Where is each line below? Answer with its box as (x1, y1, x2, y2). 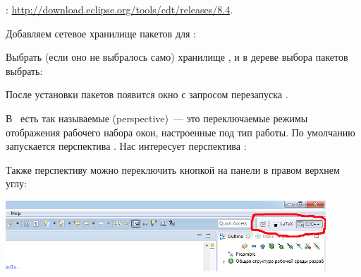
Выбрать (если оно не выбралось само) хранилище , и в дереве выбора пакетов (6, 49, 348, 64)
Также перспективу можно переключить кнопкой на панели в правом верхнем (6, 162, 340, 177)
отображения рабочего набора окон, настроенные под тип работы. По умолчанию (6, 124, 355, 139)
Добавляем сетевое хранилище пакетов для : (6, 25, 196, 40)
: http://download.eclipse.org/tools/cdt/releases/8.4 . (6, 2, 233, 16)
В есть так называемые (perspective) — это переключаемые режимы (6, 110, 308, 125)
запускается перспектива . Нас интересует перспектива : (6, 138, 247, 153)
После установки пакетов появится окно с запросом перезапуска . (6, 87, 288, 102)
